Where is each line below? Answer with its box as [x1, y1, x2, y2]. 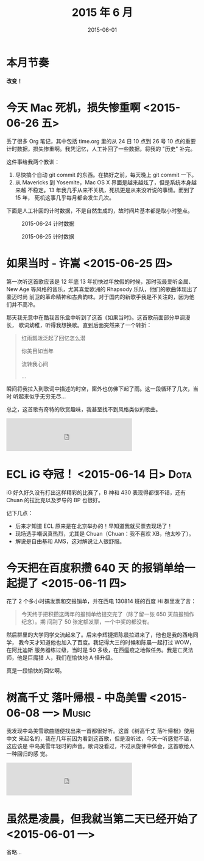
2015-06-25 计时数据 [21, 232, 75, 240]
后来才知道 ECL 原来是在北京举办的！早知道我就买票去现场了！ [15, 522, 173, 530]
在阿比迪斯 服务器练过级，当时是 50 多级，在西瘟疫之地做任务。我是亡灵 [6, 646, 188, 654]
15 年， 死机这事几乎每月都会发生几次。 [15, 193, 114, 201]
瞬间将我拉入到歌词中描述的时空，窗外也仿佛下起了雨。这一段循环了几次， [6, 385, 193, 392]
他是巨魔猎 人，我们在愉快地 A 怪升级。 [16, 654, 116, 661]
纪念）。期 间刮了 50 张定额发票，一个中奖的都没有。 [21, 618, 153, 625]
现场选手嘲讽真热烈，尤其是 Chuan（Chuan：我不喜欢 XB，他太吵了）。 [15, 530, 195, 537]
